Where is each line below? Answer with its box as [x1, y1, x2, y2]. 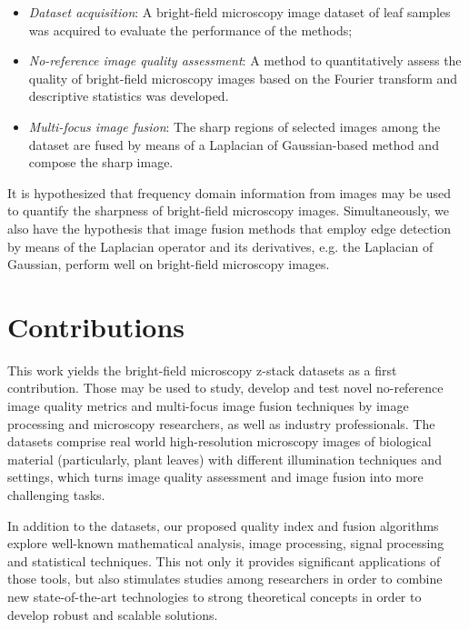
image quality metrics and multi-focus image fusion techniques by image [7, 396, 409, 415]
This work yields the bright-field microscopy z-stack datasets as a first [7, 360, 397, 379]
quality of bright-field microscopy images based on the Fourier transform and [28, 68, 458, 87]
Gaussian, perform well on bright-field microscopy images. [7, 255, 330, 274]
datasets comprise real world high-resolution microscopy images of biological [7, 432, 432, 451]
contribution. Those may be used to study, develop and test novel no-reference [7, 378, 444, 397]
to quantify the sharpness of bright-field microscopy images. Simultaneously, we [7, 201, 449, 220]
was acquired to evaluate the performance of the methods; [28, 20, 353, 39]
